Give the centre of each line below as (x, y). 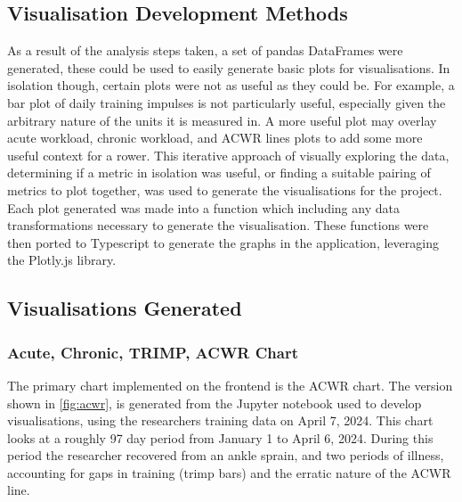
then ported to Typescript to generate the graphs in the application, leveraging (223, 242)
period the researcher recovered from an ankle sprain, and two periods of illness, (226, 455)
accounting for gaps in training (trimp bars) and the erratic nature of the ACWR (229, 472)
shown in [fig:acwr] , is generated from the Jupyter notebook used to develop (215, 403)
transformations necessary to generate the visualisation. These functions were (218, 225)
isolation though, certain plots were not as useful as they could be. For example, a (231, 85)
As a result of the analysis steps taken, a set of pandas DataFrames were (205, 50)
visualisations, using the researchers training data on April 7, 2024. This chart (220, 420)
